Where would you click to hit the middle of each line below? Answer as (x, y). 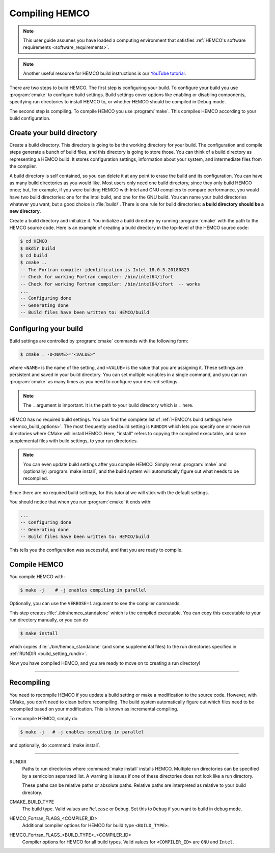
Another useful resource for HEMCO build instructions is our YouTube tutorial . (105, 73)
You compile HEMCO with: (37, 577)
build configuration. (30, 118)
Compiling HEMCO (50, 13)
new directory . (25, 211)
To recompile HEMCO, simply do (44, 718)
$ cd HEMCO (34, 241)
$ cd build (34, 255)
